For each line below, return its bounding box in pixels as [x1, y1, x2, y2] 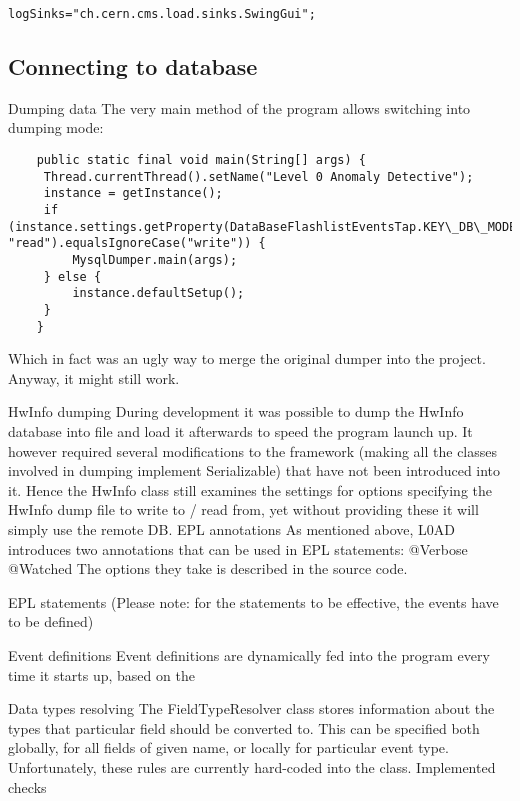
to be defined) [8, 611, 94, 632]
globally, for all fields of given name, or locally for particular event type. [8, 737, 449, 758]
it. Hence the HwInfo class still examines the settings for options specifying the [8, 479, 493, 500]
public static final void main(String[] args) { [36, 153, 366, 168]
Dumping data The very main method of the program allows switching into [8, 97, 471, 118]
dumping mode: [8, 117, 104, 138]
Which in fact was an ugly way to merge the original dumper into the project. [8, 348, 486, 369]
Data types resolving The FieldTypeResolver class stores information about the [8, 698, 495, 719]
